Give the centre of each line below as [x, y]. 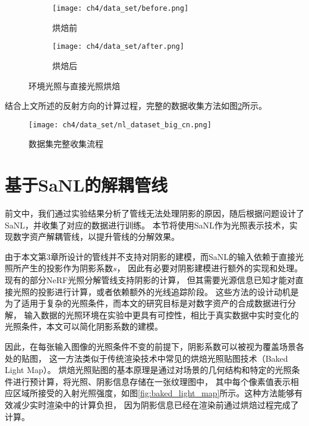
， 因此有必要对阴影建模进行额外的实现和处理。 [210, 268]
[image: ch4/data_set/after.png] [118, 47]
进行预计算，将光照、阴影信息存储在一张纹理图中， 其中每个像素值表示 [152, 381]
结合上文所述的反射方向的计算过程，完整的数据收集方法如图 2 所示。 [136, 106]
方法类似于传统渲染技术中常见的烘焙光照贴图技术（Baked [177, 358]
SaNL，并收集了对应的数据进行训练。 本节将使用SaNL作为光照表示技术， [147, 225]
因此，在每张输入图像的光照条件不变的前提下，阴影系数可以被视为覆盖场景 [150, 346]
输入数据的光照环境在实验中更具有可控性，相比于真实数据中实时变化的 [161, 314]
